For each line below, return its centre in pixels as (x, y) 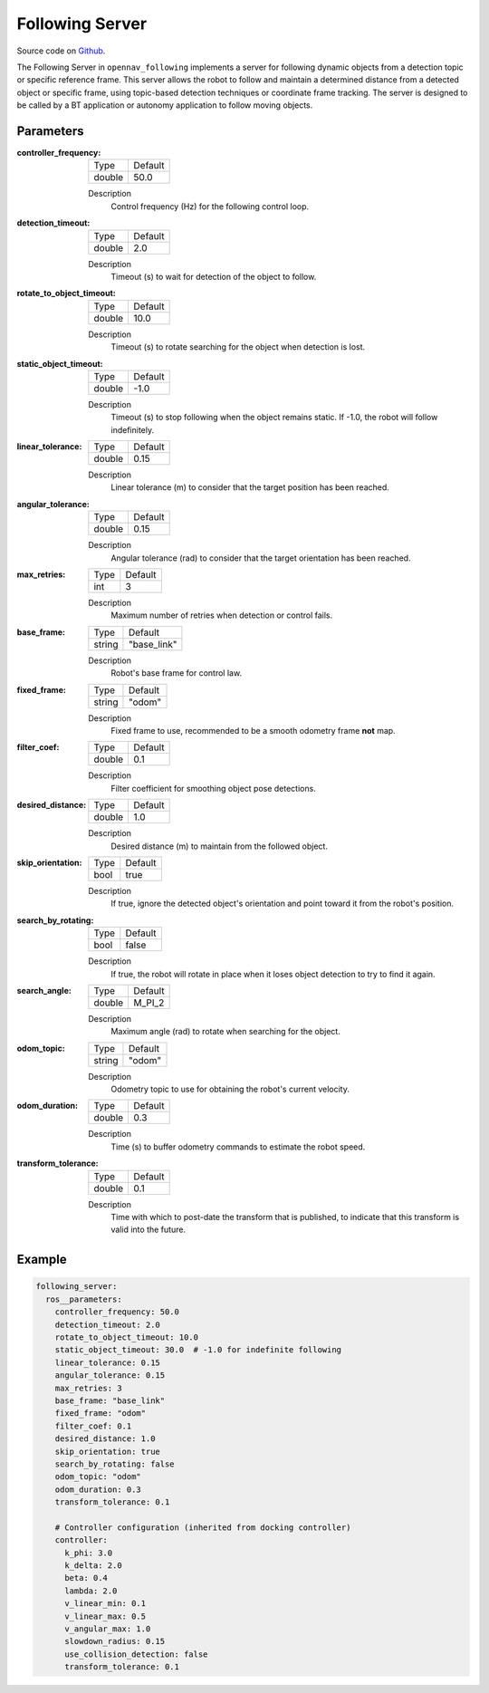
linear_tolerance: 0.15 (107, 1362)
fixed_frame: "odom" (101, 1414)
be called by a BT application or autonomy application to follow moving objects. (165, 105)
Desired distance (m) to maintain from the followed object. (219, 846)
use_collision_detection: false (136, 1654)
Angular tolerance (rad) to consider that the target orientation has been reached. (261, 558)
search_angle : (44, 990)
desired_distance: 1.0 (105, 1439)
